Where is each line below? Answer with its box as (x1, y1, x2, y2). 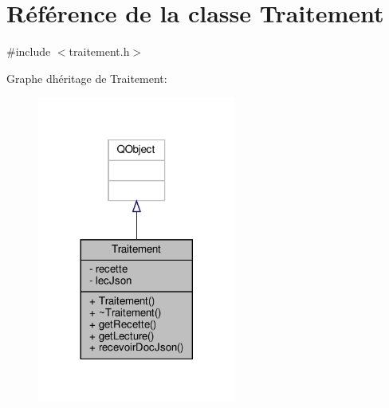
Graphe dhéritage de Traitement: (6, 69, 167, 86)
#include (6, 43, 51, 60)
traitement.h (69, 43, 130, 60)
